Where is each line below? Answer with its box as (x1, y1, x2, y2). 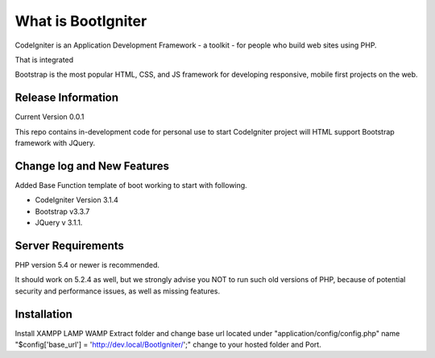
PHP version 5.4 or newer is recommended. (14, 260, 160, 269)
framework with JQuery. (14, 138, 96, 148)
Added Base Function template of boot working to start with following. (14, 180, 247, 189)
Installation (14, 307, 72, 321)
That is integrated (14, 55, 74, 65)
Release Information (14, 91, 119, 105)
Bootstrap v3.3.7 (35, 206, 90, 216)
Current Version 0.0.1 (14, 112, 85, 122)
